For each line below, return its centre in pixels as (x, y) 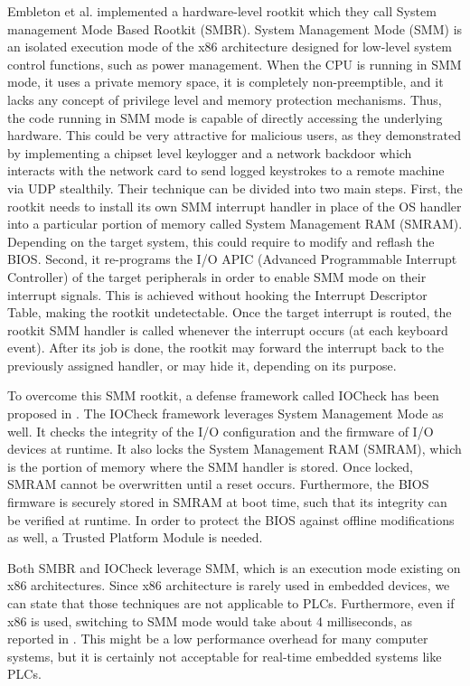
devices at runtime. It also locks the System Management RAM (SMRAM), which (235, 449)
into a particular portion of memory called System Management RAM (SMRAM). (235, 224)
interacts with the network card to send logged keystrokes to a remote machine (226, 170)
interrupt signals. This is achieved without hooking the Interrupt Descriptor (217, 294)
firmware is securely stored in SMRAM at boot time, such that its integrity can (227, 502)
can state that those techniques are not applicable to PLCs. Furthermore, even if (231, 603)
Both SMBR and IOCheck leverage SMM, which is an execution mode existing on (234, 567)
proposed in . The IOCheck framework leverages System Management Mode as (226, 413)
